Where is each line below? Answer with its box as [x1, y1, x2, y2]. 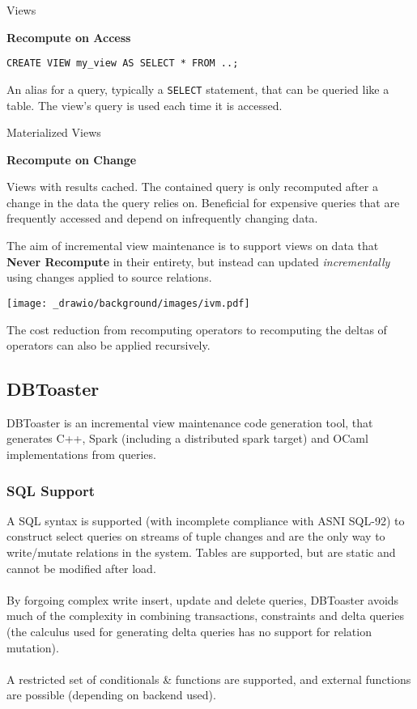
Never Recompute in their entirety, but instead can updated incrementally [6, 253, 390, 270]
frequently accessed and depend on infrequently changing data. [6, 210, 318, 227]
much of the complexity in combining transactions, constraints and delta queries [6, 607, 404, 624]
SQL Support [6, 480, 95, 500]
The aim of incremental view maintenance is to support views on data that [6, 237, 379, 254]
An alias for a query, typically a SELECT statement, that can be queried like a [6, 80, 389, 97]
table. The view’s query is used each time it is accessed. [6, 96, 283, 113]
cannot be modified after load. [6, 559, 156, 576]
